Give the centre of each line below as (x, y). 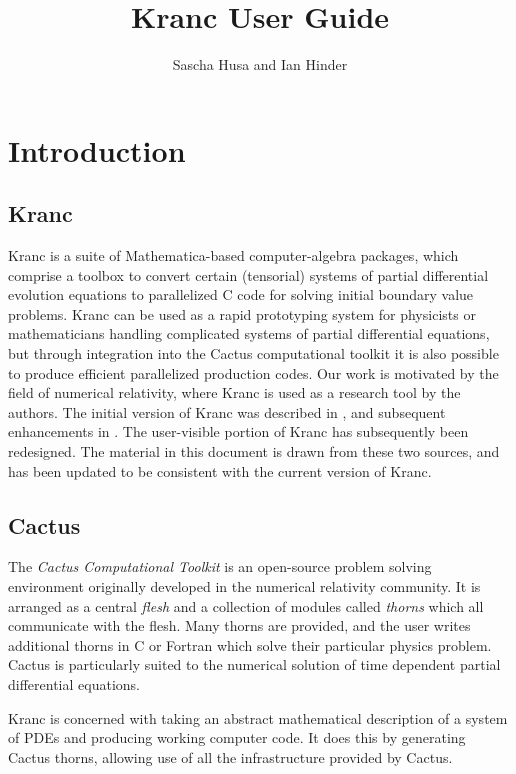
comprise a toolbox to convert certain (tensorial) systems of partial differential (248, 274)
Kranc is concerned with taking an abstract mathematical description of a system (258, 717)
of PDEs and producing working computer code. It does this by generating (237, 737)
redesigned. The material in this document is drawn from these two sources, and (254, 451)
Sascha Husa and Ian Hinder (260, 64)
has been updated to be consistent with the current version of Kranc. (220, 470)
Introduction (97, 149)
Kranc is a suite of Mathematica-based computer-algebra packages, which (233, 255)
